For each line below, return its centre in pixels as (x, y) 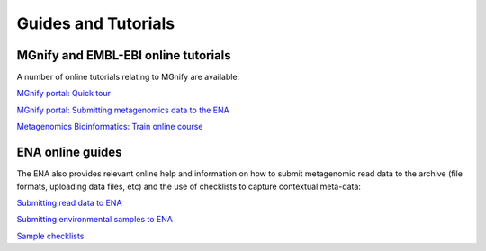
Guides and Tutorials (96, 23)
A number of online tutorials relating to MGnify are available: (128, 77)
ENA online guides (69, 152)
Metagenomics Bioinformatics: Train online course (110, 127)
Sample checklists (50, 236)
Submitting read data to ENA (69, 202)
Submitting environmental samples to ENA (94, 220)
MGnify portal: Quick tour (64, 94)
